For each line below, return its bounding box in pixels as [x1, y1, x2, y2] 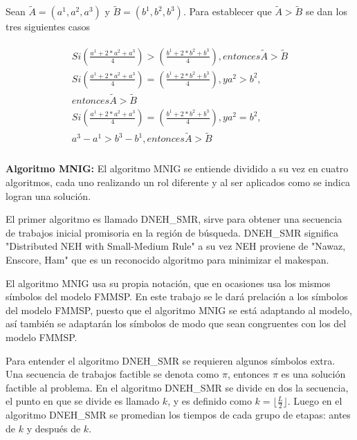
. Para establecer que [183, 4, 272, 19]
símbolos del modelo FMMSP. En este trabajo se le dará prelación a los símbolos [6, 289, 348, 304]
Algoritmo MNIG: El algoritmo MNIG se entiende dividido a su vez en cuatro [6, 161, 349, 176]
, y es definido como [167, 394, 252, 408]
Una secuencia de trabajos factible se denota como [6, 367, 219, 381]
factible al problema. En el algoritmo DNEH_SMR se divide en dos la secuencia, [6, 380, 349, 394]
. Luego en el [287, 394, 342, 408]
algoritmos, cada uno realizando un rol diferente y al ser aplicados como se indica [6, 175, 350, 190]
